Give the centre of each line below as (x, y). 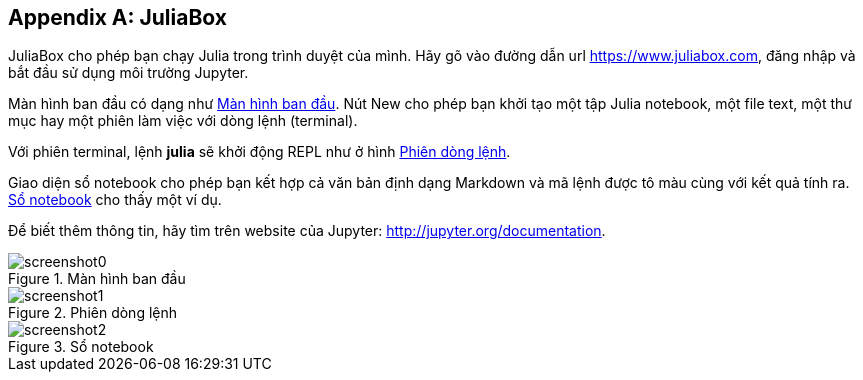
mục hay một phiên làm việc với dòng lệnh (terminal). (183, 121)
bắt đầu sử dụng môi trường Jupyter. (128, 73)
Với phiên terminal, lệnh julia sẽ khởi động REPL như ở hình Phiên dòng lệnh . (259, 152)
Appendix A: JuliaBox (117, 17)
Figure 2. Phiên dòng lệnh (93, 313)
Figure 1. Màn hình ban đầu (97, 279)
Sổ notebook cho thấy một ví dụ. (115, 200)
